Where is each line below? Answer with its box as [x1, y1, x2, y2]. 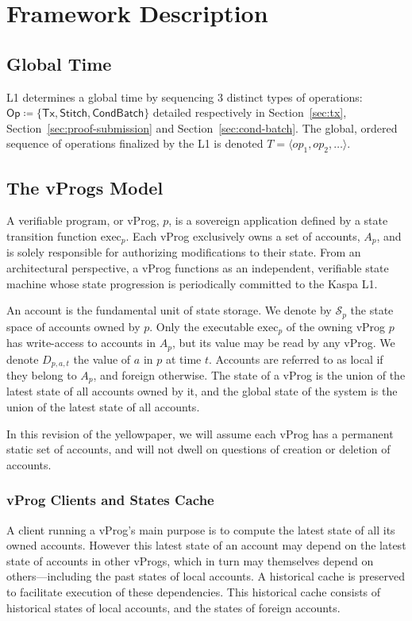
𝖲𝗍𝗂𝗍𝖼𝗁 [60, 108, 87, 120]
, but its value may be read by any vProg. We [172, 334, 395, 351]
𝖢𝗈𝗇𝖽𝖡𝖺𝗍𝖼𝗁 [92, 108, 144, 120]
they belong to [6, 367, 77, 383]
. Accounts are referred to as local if [209, 350, 383, 367]
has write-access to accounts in [6, 334, 156, 351]
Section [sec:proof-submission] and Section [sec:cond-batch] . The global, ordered [6, 119, 398, 136]
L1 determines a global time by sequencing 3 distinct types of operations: [6, 88, 363, 105]
